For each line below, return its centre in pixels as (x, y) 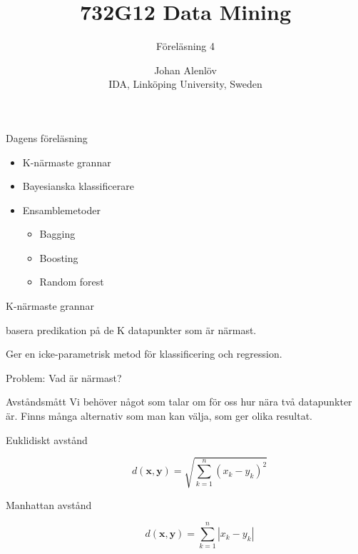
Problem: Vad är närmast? (64, 377)
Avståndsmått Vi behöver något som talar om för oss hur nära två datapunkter (179, 402)
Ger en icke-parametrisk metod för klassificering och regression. (144, 354)
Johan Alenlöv (185, 70)
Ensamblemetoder (61, 210)
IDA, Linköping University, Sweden (185, 84)
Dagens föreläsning (47, 137)
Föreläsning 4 (185, 46)
